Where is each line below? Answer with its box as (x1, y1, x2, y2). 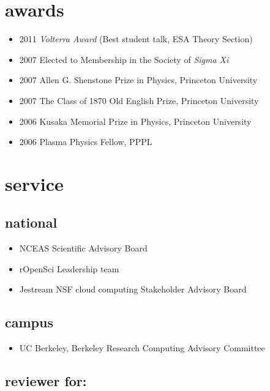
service (5, 171, 64, 196)
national (5, 213, 58, 232)
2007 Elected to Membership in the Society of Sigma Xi (19, 53, 229, 65)
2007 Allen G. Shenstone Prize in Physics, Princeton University (19, 73, 258, 86)
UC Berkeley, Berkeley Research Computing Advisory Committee (19, 341, 265, 354)
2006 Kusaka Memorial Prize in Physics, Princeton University (19, 114, 252, 127)
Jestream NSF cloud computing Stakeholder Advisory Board (19, 283, 247, 296)
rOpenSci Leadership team (19, 262, 119, 275)
